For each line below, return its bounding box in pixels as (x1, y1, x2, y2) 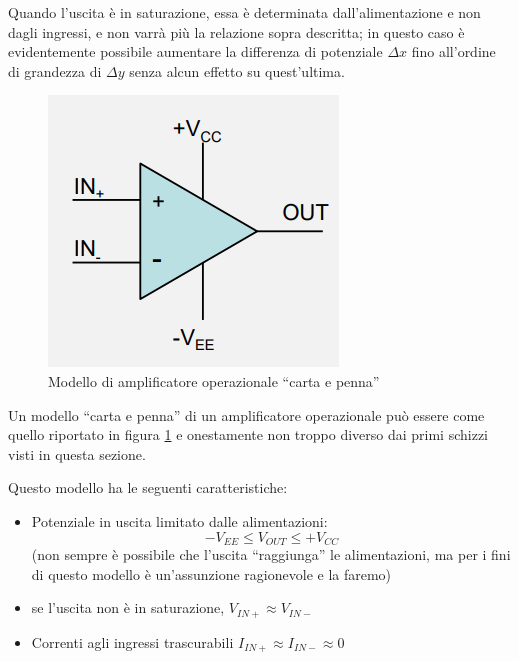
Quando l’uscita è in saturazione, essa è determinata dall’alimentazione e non (8, 2, 481, 22)
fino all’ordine (411, 41, 496, 62)
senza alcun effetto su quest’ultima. (129, 60, 345, 81)
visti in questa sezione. (8, 443, 146, 464)
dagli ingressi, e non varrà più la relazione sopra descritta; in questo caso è (8, 21, 465, 42)
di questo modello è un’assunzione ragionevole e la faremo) (31, 563, 392, 584)
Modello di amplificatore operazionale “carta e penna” (48, 370, 380, 391)
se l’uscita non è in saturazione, (31, 597, 225, 618)
